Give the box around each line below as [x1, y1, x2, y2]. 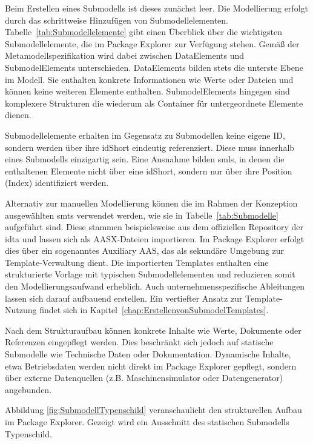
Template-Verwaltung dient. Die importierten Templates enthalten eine [5, 256, 269, 268]
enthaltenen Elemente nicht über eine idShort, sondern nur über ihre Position [5, 164, 292, 177]
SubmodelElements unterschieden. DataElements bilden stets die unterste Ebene [5, 61, 303, 73]
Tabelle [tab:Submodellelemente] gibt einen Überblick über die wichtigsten [5, 25, 282, 38]
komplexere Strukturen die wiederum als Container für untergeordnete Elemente [5, 96, 303, 109]
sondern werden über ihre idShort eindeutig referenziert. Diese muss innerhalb [5, 141, 295, 153]
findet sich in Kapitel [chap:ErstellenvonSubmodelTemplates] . [39, 303, 269, 316]
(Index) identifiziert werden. [5, 176, 109, 189]
